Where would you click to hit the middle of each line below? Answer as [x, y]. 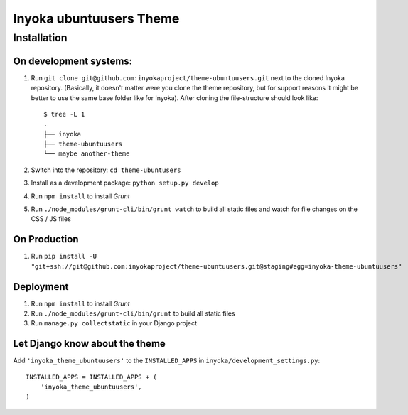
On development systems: [73, 61]
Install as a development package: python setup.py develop [125, 183]
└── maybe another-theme [87, 154]
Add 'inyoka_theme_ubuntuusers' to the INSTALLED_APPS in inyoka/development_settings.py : [167, 361]
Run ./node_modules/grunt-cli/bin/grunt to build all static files [133, 313]
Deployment [41, 287]
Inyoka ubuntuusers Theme [96, 18]
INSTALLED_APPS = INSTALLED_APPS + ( [92, 377]
